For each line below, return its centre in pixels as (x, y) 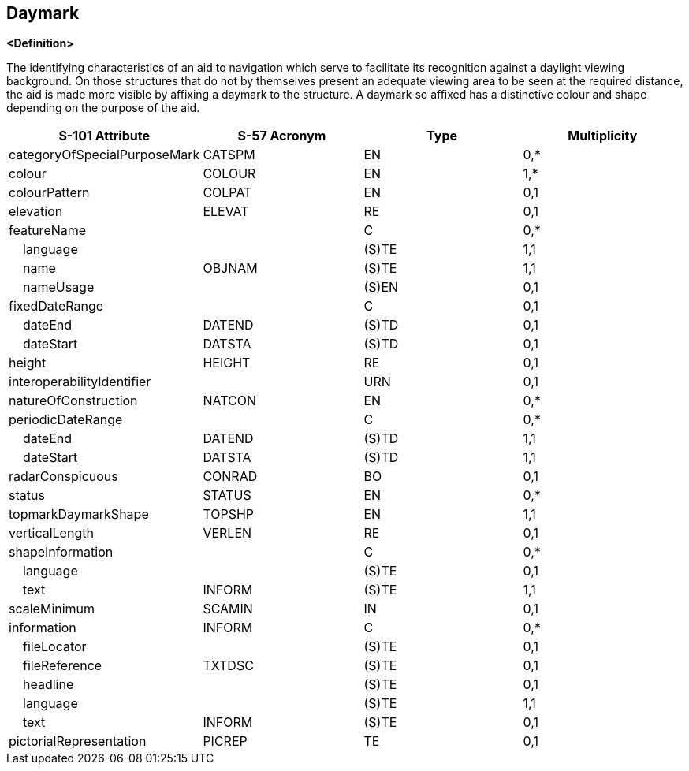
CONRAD (230, 477)
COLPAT (227, 193)
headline (48, 685)
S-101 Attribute (104, 136)
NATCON (229, 401)
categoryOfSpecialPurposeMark (104, 155)
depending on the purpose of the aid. (103, 108)
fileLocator (55, 647)
